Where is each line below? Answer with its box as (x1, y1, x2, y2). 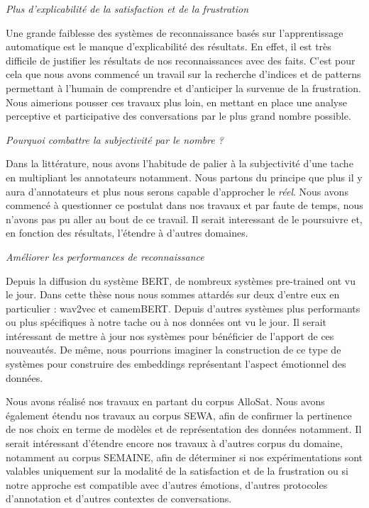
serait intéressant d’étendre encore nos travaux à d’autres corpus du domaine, (6, 436, 343, 451)
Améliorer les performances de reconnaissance (6, 249, 204, 264)
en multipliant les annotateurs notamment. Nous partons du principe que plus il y (6, 169, 363, 184)
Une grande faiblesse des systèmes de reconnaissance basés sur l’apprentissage (6, 25, 343, 40)
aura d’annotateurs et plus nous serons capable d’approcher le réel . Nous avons (6, 184, 348, 198)
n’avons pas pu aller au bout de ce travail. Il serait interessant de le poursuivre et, (6, 211, 363, 226)
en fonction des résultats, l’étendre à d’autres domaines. (6, 225, 248, 240)
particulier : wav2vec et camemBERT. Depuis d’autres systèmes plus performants (6, 300, 360, 315)
